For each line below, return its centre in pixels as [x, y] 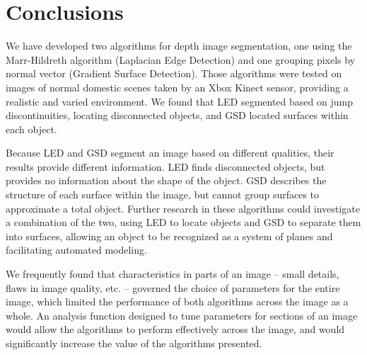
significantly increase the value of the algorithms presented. [134, 343]
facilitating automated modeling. [76, 250]
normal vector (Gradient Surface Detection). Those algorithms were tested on [174, 73]
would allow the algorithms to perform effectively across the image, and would [175, 329]
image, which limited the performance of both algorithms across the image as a [177, 302]
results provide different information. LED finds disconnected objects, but [165, 166]
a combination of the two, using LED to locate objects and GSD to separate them [183, 222]
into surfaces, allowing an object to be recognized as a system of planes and [169, 236]
